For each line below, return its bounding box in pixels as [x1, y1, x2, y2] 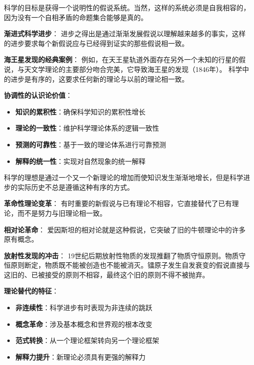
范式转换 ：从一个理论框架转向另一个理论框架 [15, 335, 159, 345]
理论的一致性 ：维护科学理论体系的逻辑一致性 [15, 123, 159, 133]
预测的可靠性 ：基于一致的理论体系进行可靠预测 [15, 139, 166, 149]
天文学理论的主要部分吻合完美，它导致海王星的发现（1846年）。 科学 [24, 64, 242, 74]
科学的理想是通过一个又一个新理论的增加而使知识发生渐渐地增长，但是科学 [4, 172, 243, 182]
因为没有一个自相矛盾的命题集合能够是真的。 [4, 12, 148, 22]
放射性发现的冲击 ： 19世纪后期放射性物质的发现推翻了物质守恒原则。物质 [4, 250, 239, 260]
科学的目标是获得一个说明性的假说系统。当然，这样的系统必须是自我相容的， [4, 2, 250, 12]
